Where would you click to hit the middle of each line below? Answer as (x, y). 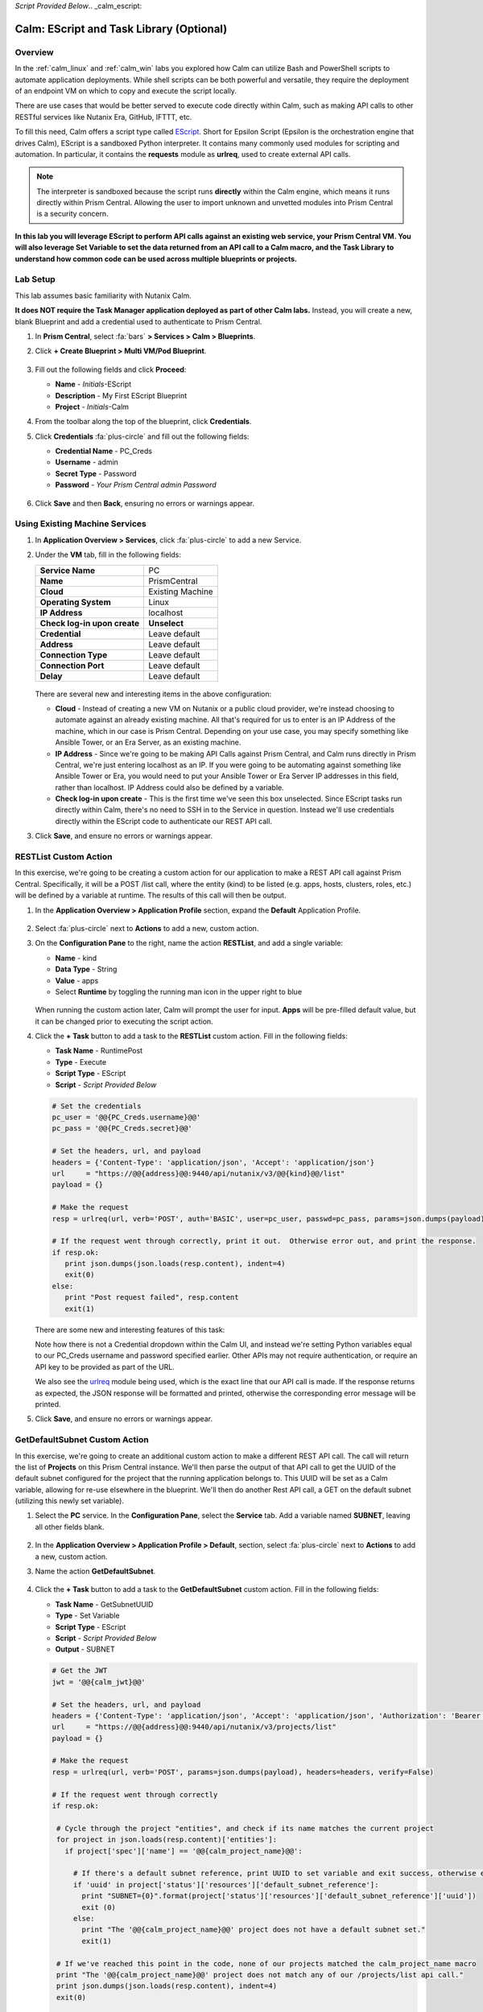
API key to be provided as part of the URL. (105, 1367)
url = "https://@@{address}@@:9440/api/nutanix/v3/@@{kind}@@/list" (198, 1173)
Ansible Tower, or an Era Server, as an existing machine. (148, 742)
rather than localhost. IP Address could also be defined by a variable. (170, 787)
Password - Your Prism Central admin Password (136, 485)
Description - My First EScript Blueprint (121, 395)
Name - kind (76, 958)
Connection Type (74, 654)
